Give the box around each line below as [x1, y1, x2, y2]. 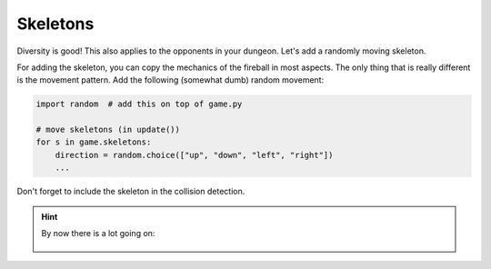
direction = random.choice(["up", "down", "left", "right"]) [55, 150, 334, 160]
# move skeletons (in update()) [35, 125, 181, 135]
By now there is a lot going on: [41, 228, 155, 239]
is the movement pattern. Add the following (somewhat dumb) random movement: [16, 75, 325, 85]
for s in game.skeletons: [35, 137, 152, 147]
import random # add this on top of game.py [35, 99, 243, 109]
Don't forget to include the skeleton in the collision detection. [16, 186, 245, 197]
